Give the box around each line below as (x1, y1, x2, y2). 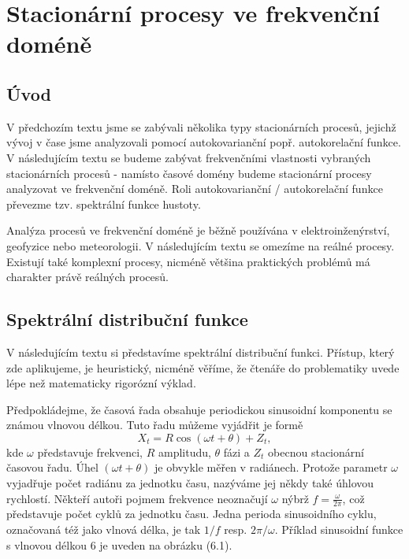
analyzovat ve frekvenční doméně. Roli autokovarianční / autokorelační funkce (6, 180, 383, 197)
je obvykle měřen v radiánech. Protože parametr (154, 459, 388, 476)
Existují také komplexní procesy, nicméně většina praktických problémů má (6, 253, 370, 269)
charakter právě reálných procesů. (6, 268, 169, 285)
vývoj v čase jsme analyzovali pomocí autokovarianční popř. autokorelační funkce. (6, 134, 401, 150)
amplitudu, (158, 443, 211, 460)
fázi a (223, 443, 250, 460)
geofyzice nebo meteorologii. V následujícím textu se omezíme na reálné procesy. (6, 237, 395, 254)
